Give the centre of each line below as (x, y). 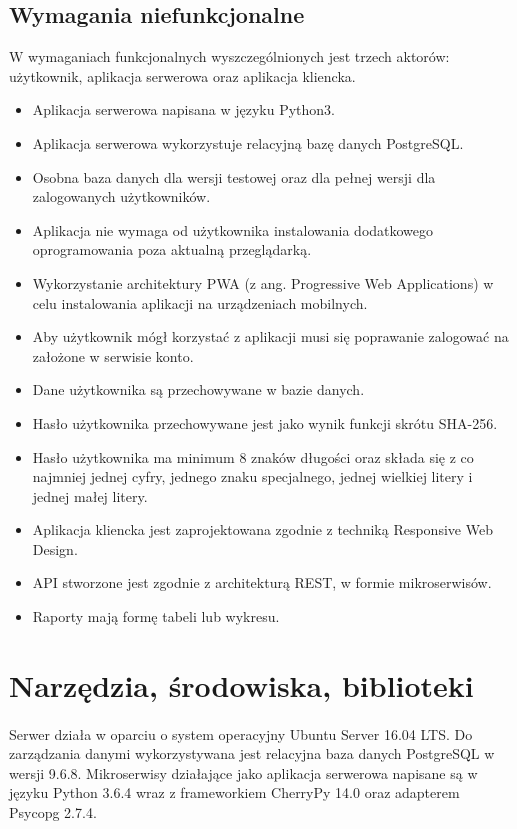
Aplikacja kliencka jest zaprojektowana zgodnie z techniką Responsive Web (262, 529)
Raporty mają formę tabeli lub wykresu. (156, 616)
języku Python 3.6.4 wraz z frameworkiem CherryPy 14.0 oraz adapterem (234, 792)
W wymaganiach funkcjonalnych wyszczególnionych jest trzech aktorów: (229, 56)
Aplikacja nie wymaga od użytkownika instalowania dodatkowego (233, 229)
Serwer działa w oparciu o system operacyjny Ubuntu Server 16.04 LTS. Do (241, 733)
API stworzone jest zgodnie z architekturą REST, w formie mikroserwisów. (262, 582)
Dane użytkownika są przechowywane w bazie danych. (198, 389)
